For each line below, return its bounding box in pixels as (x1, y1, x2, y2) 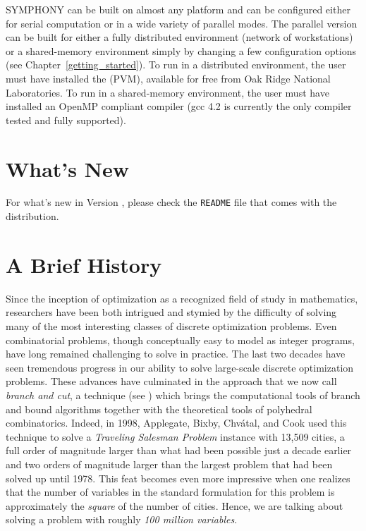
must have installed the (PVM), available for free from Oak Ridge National (6, 71, 331, 85)
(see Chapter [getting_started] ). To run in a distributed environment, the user (6, 57, 346, 72)
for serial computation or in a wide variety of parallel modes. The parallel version (6, 16, 358, 30)
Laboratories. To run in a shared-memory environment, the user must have (6, 85, 329, 99)
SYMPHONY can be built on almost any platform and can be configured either (6, 2, 350, 16)
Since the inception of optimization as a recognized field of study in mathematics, (6, 291, 358, 305)
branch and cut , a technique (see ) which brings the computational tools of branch (6, 388, 360, 402)
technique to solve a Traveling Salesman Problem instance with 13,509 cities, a (6, 429, 345, 444)
